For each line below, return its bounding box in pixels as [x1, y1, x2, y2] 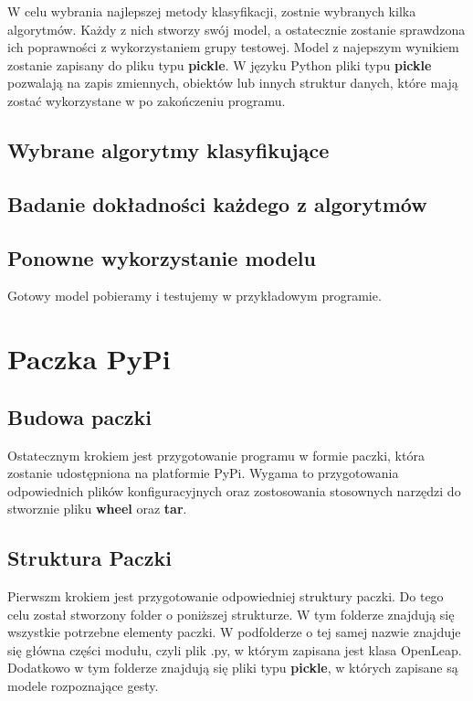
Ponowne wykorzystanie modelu [7, 243, 316, 271]
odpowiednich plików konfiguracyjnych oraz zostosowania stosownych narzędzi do [7, 481, 461, 500]
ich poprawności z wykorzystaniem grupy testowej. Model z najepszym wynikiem [7, 37, 459, 57]
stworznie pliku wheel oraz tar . [7, 499, 187, 518]
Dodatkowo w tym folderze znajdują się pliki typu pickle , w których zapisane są [7, 658, 458, 677]
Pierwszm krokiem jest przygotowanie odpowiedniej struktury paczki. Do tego [7, 587, 444, 606]
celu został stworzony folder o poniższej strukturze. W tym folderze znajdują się [7, 604, 455, 623]
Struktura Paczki [7, 544, 172, 572]
